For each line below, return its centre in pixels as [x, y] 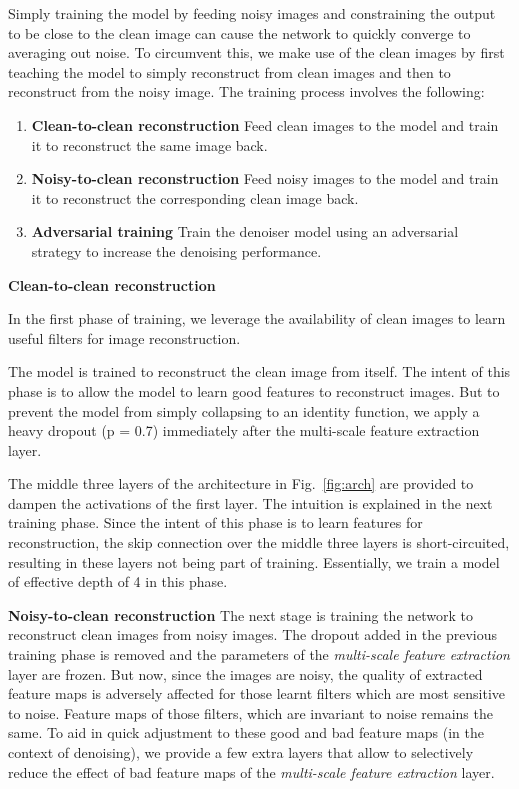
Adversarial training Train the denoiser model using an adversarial [245, 231]
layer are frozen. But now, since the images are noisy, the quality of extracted [245, 673]
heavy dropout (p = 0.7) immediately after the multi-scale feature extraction [244, 430]
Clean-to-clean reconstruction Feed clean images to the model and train [265, 124]
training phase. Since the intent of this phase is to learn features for [215, 522]
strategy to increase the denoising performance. [176, 250]
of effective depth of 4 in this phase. [118, 581]
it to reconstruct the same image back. [149, 144]
